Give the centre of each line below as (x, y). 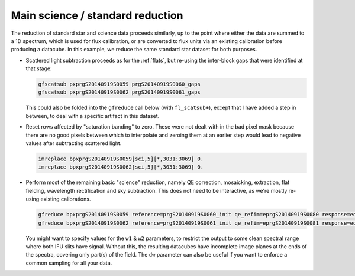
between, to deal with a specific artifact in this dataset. (93, 116)
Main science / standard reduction (97, 15)
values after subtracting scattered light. (74, 143)
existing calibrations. (66, 199)
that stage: (39, 68)
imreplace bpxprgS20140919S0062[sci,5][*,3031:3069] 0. (121, 167)
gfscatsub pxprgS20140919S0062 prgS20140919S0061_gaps (119, 92)
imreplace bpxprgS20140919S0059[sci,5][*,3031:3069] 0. (121, 159)
